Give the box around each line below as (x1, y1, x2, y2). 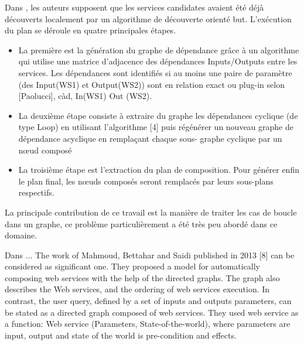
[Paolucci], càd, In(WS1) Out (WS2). (18, 90, 152, 102)
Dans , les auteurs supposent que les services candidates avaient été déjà (5, 1, 264, 13)
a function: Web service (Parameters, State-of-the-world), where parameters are (5, 317, 291, 330)
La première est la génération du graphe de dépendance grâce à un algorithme (18, 43, 299, 56)
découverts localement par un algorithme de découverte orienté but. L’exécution (5, 12, 292, 25)
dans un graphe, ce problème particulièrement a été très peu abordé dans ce (5, 217, 278, 230)
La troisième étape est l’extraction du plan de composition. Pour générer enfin (18, 163, 299, 176)
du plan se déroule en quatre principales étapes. (5, 24, 176, 36)
